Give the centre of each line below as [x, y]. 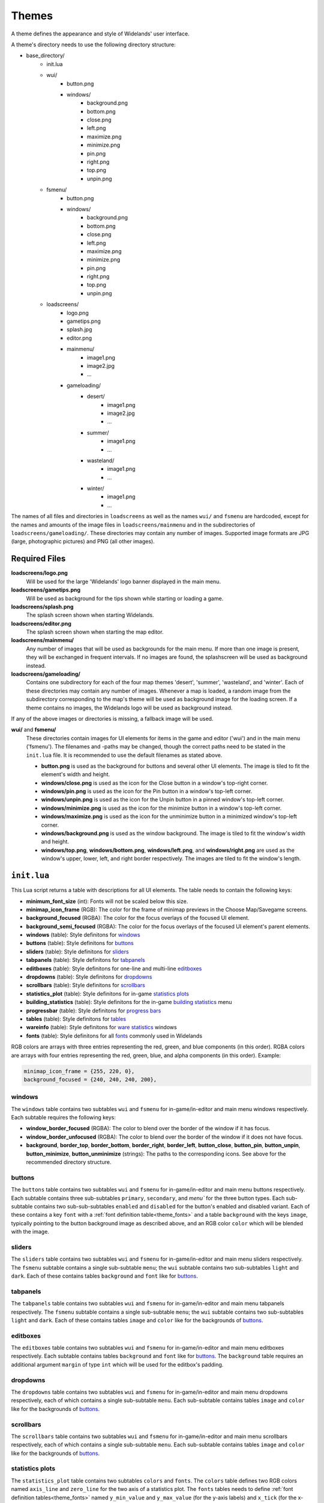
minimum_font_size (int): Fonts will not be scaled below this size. [107, 901]
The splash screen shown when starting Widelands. [90, 615]
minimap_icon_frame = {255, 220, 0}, [79, 1071]
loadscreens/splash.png [42, 607]
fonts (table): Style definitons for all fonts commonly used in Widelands [114, 1036]
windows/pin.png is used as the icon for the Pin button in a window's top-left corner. [147, 791]
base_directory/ [46, 56]
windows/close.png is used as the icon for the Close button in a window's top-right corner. [154, 783]
